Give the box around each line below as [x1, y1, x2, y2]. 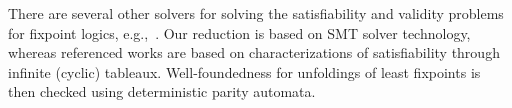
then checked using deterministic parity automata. [8, 81, 316, 102]
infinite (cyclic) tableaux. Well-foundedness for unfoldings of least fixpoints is [8, 61, 481, 82]
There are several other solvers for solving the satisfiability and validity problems [8, 3, 504, 23]
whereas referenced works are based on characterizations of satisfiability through [8, 42, 500, 63]
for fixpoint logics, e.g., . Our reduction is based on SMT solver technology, [8, 22, 471, 43]
